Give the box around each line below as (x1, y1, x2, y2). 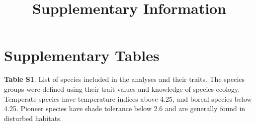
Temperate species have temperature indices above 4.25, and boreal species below (4, 93, 252, 104)
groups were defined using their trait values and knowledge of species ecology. (4, 83, 240, 94)
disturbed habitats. (4, 113, 62, 123)
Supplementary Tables (4, 45, 160, 65)
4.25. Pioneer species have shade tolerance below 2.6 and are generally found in (4, 103, 246, 114)
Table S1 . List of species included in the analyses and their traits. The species (4, 74, 245, 84)
